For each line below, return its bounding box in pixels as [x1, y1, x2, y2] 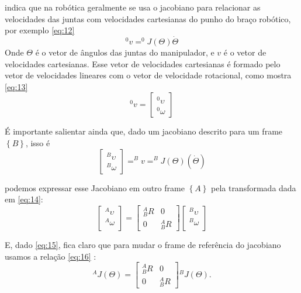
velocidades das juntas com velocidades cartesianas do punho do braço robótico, [5, 12, 291, 25]
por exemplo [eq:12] [5, 24, 75, 36]
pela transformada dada [210, 181, 296, 194]
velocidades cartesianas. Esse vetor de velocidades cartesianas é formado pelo [5, 57, 281, 70]
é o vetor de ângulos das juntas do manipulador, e [35, 46, 214, 58]
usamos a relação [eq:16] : [5, 250, 96, 262]
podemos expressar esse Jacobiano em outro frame [5, 181, 185, 194]
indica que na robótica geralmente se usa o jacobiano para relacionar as [5, 1, 261, 13]
